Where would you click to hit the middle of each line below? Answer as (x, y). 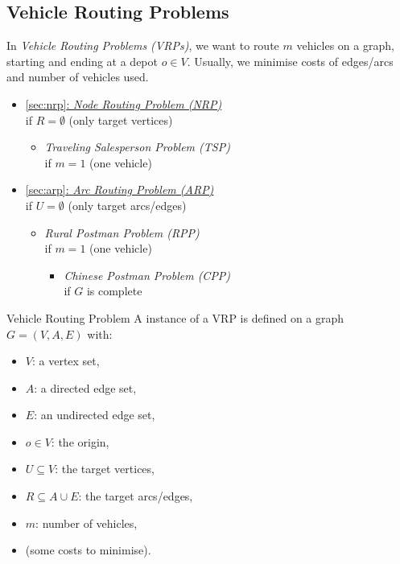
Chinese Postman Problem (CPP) (147, 275)
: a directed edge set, (85, 387)
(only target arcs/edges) (127, 205)
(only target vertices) (121, 119)
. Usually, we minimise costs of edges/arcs (290, 61)
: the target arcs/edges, (136, 496)
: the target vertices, (105, 469)
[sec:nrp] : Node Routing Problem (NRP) (124, 103)
